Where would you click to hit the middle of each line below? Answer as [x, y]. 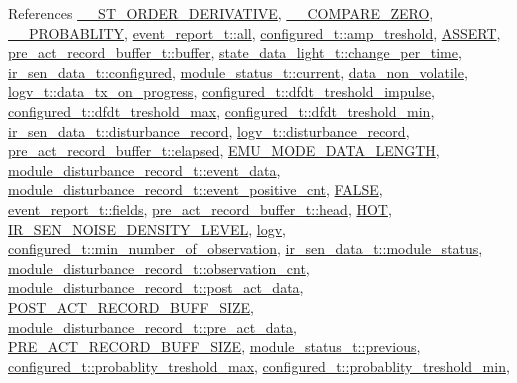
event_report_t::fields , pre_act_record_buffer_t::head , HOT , [200, 208]
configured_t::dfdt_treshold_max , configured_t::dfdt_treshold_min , [221, 110]
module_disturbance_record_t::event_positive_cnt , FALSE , [195, 189]
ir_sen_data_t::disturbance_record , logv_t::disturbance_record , [209, 130]
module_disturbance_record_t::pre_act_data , [152, 326]
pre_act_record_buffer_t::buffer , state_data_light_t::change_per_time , [235, 52]
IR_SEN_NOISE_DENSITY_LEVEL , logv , [147, 228]
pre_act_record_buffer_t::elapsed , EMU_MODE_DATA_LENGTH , [224, 150]
